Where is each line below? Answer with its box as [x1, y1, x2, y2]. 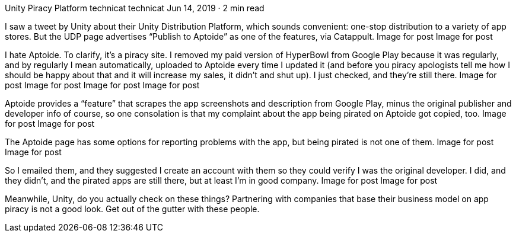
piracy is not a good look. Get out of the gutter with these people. [5, 204, 260, 214]
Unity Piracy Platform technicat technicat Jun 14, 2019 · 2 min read [5, 3, 265, 13]
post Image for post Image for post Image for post [5, 80, 200, 90]
